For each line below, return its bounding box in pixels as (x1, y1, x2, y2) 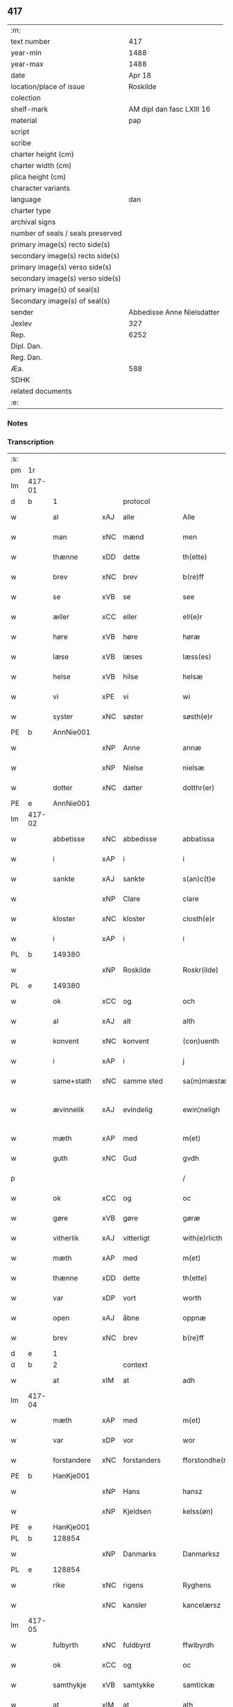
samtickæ (182, 1680, 215, 1690)
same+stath (53, 1076, 92, 1086)
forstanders (122, 1456, 161, 1465)
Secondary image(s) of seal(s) (10, 296, 110, 305)
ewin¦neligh (182, 1105, 221, 1115)
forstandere (53, 1456, 92, 1465)
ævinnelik (53, 1105, 85, 1115)
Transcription (7, 437, 54, 446)
